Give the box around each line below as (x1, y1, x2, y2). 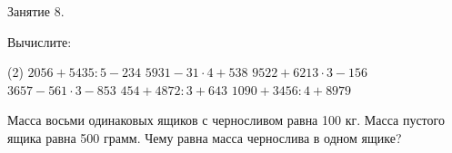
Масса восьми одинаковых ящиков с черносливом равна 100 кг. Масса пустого (7, 110, 445, 129)
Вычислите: (7, 32, 72, 51)
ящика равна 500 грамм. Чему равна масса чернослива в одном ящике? (7, 128, 402, 147)
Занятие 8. (7, 2, 65, 20)
